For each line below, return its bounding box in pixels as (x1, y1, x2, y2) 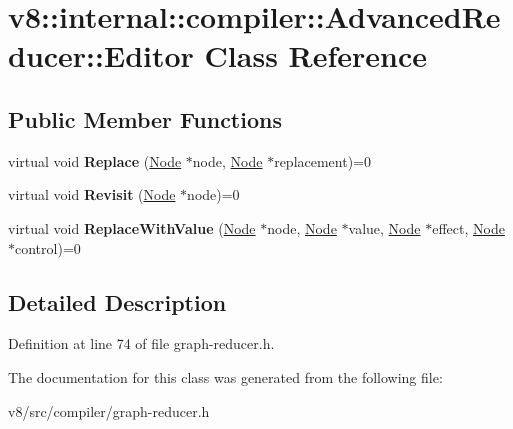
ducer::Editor (8, 35, 194, 76)
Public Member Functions (8, 103, 282, 134)
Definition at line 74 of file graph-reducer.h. (8, 333, 275, 354)
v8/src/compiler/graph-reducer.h (8, 400, 210, 421)
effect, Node (432, 217, 505, 238)
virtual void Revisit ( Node (8, 184, 176, 205)
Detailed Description (8, 286, 227, 317)
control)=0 (15, 237, 81, 258)
